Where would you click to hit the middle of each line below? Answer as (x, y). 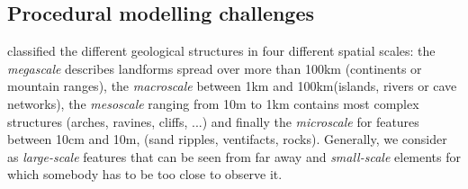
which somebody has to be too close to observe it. (145, 174)
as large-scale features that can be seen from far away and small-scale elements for (234, 156)
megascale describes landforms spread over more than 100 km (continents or (215, 68)
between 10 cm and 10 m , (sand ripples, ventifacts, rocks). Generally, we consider (227, 139)
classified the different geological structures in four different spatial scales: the (221, 51)
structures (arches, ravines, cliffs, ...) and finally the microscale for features (213, 121)
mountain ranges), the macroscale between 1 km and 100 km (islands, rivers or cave (232, 86)
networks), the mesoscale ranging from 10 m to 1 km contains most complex (213, 103)
